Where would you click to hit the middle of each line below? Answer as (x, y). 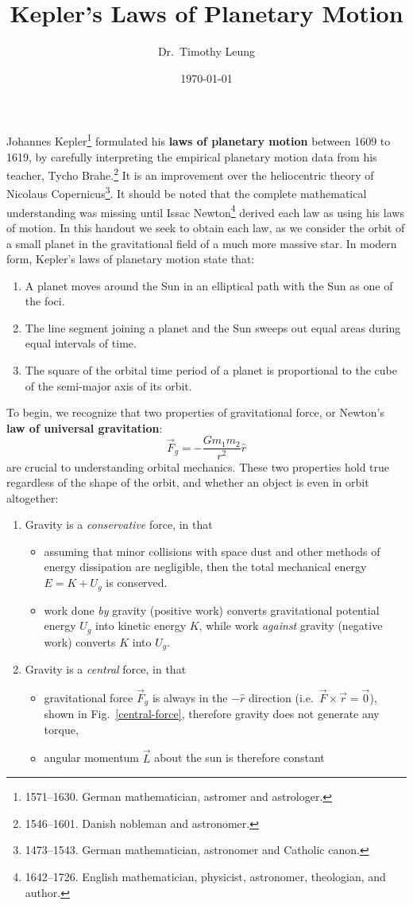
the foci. (45, 301)
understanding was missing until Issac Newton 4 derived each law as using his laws (205, 211)
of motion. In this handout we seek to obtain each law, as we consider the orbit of (206, 227)
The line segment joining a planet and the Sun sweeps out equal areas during (213, 327)
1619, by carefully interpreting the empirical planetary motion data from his (192, 156)
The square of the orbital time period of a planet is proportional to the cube (211, 370)
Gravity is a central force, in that (106, 669)
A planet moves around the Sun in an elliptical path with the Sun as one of (209, 285)
